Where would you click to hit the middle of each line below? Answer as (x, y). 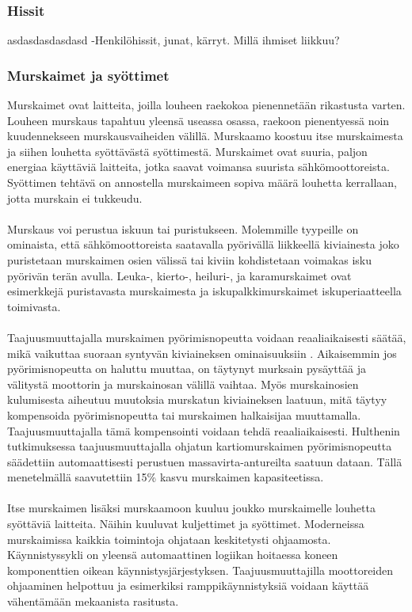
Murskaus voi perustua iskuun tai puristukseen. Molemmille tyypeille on (183, 228)
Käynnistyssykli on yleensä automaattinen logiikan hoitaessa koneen (173, 555)
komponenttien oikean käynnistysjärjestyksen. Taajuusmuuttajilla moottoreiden (200, 570)
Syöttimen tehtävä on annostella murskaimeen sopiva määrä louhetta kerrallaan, (202, 182)
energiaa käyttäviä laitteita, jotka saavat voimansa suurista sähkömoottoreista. (198, 167)
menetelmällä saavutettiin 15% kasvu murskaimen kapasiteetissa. (166, 477)
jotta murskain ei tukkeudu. (75, 198)
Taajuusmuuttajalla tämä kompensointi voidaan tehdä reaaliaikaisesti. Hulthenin (204, 430)
